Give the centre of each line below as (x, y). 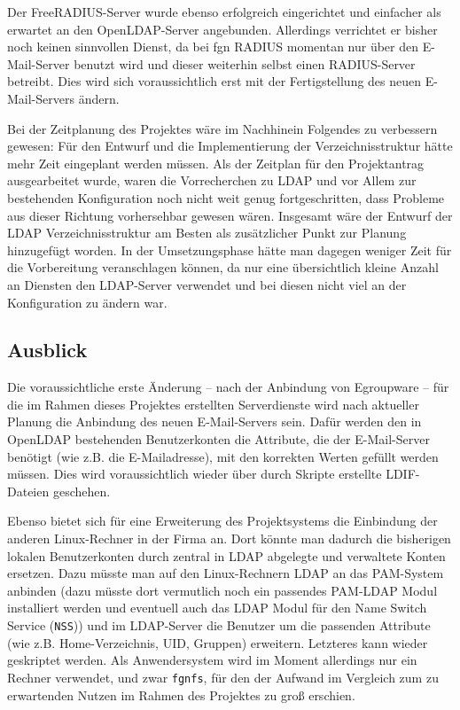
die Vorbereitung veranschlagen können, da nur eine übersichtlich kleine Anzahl (223, 267)
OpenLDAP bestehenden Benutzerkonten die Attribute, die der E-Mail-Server (218, 439)
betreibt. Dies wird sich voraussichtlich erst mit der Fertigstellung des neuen (214, 81)
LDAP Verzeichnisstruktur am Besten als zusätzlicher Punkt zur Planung (207, 233)
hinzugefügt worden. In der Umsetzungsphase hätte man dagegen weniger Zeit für (230, 250)
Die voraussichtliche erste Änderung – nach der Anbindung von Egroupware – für (228, 387)
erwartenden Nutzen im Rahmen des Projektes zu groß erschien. (181, 694)
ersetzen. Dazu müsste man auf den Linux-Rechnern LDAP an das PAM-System (226, 573)
